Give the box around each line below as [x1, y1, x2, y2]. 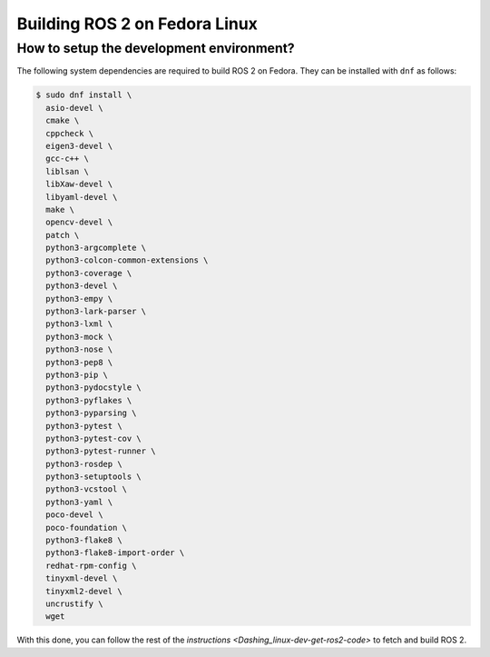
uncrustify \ [45, 599, 103, 609]
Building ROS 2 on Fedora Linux [16, 14, 259, 34]
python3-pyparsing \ [45, 408, 137, 418]
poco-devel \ [45, 510, 103, 520]
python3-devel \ [45, 281, 118, 291]
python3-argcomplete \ [45, 243, 147, 254]
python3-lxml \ [45, 319, 113, 329]
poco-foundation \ [45, 523, 127, 533]
